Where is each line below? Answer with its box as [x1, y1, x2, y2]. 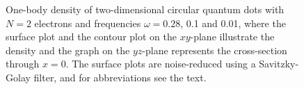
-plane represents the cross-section [142, 42, 287, 57]
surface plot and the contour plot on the [6, 29, 177, 44]
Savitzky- [259, 56, 299, 71]
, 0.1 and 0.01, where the [180, 15, 286, 30]
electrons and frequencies [34, 15, 141, 30]
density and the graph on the [6, 42, 130, 57]
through [6, 56, 40, 71]
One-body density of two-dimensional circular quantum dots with [6, 2, 285, 16]
